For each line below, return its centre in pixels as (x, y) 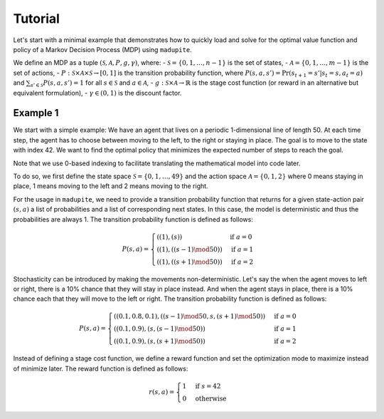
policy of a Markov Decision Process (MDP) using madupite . (102, 49)
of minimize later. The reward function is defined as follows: (101, 368)
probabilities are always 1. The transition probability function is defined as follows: (133, 219)
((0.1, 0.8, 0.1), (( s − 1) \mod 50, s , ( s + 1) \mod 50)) (190, 316)
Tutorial (37, 19)
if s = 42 (208, 386)
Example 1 (36, 113)
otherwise (211, 398)
